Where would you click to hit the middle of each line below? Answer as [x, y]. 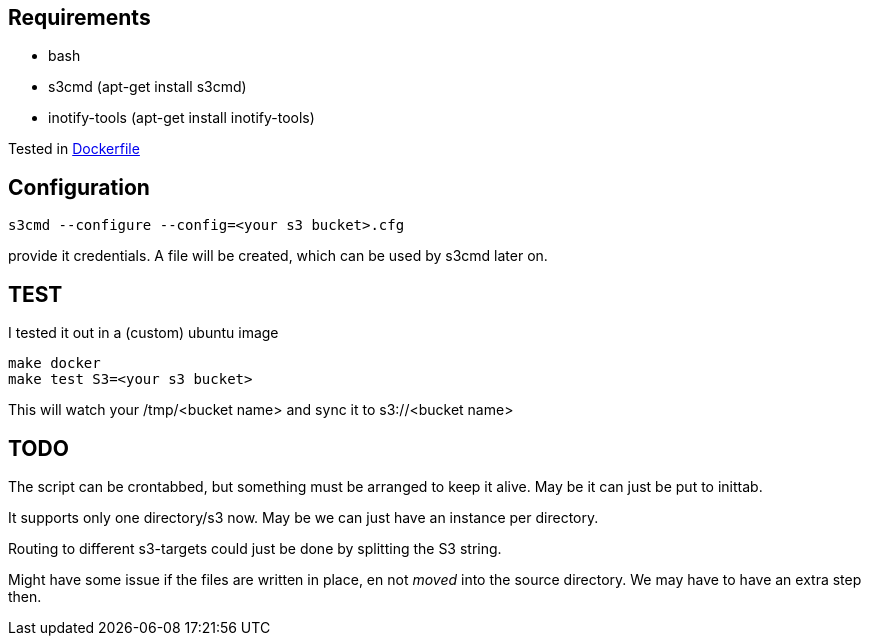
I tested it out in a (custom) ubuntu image [143, 333]
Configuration [79, 187]
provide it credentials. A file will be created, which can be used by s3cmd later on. [278, 256]
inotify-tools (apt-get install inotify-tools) [181, 118]
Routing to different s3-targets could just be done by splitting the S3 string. [255, 548]
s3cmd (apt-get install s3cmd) [147, 87]
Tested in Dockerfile [74, 149]
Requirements [79, 17]
